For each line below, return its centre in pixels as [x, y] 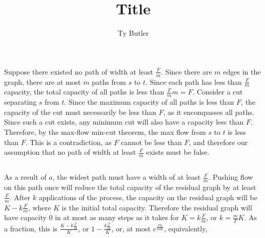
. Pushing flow [231, 177]
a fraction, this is [31, 228]
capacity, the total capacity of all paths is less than [84, 92]
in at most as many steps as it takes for [117, 217]
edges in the [242, 71]
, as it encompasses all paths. [209, 112]
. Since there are [187, 71]
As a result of [25, 177]
